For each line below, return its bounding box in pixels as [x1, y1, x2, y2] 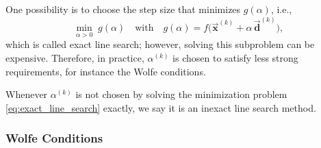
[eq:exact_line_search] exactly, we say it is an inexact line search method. [5, 100, 316, 114]
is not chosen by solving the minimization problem [75, 87, 287, 101]
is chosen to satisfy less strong [172, 51, 298, 65]
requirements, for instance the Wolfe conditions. [5, 64, 206, 78]
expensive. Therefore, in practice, [5, 51, 144, 65]
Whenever [5, 87, 48, 101]
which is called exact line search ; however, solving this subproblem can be [5, 37, 315, 51]
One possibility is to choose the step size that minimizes [5, 2, 241, 16]
